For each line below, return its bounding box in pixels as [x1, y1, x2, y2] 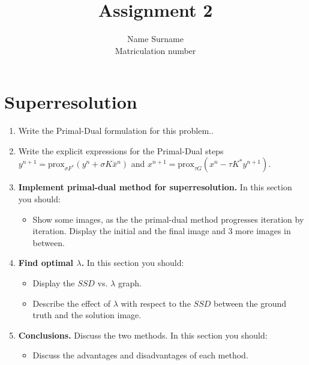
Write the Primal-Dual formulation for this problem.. [18, 124, 214, 137]
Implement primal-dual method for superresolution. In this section [18, 181, 292, 193]
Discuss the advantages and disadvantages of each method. [32, 349, 248, 361]
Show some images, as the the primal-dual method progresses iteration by [32, 213, 304, 225]
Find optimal [18, 256, 74, 269]
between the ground [213, 297, 286, 309]
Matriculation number [115, 44, 196, 56]
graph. [118, 277, 142, 289]
